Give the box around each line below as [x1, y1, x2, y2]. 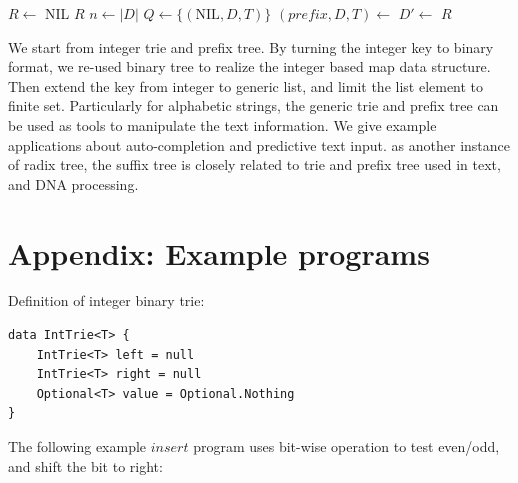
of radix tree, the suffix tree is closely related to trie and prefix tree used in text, [8, 154, 501, 175]
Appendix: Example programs [8, 232, 430, 273]
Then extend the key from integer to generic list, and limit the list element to [8, 75, 484, 96]
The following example [8, 436, 147, 457]
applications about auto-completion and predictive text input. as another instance [8, 134, 511, 155]
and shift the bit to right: [8, 455, 163, 476]
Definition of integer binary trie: [8, 290, 205, 311]
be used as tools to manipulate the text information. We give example [8, 114, 437, 135]
